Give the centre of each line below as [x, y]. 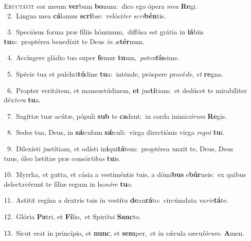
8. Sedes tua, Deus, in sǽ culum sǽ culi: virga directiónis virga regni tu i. [116, 132]
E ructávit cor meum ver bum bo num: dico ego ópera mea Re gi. [101, 6]
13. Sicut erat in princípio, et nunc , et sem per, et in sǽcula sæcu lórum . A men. [124, 233]
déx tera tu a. [22, 100]
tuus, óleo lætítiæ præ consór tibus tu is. [63, 158]
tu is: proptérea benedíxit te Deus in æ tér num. [74, 41]
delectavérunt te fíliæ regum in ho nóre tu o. [68, 184]
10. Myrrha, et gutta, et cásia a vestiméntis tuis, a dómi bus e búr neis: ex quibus [125, 174]
